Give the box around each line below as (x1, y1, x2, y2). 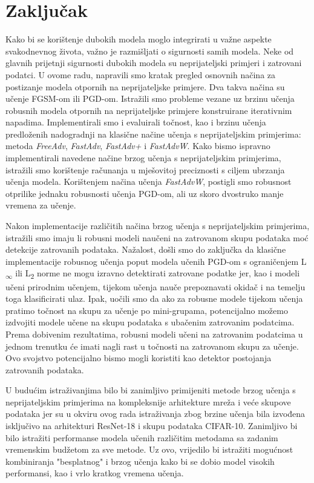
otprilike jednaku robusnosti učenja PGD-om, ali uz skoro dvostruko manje (5, 187, 284, 199)
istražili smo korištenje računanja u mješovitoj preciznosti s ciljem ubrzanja (5, 163, 285, 176)
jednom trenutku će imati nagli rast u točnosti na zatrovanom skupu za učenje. (5, 339, 299, 352)
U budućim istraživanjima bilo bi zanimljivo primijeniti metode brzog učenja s (5, 384, 296, 396)
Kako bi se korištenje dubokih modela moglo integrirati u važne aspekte (5, 33, 272, 45)
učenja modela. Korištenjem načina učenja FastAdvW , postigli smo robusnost (5, 175, 292, 188)
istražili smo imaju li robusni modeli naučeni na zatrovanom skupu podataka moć (5, 231, 309, 244)
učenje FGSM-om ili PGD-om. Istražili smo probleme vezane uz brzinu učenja (5, 92, 295, 105)
